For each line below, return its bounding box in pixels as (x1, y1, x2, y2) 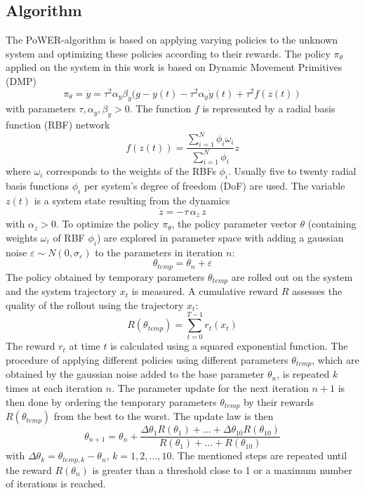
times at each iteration (6, 381, 103, 395)
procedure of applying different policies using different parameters (6, 352, 288, 367)
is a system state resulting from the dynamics (34, 192, 230, 207)
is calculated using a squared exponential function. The (110, 338, 348, 353)
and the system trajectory (6, 284, 117, 298)
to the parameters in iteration (95, 244, 223, 259)
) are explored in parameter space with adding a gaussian (96, 230, 344, 244)
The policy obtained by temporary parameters (6, 269, 205, 284)
